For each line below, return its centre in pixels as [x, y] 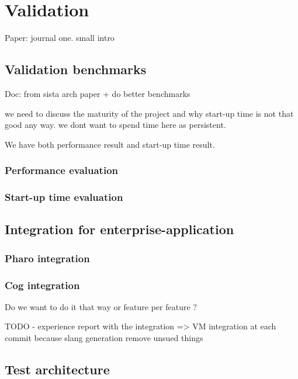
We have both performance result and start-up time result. [110, 144]
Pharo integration [47, 258]
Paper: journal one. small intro [60, 38]
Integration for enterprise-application [119, 229]
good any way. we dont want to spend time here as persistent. [115, 125]
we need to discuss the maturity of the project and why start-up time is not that [149, 113]
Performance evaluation [61, 170]
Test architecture [57, 369]
